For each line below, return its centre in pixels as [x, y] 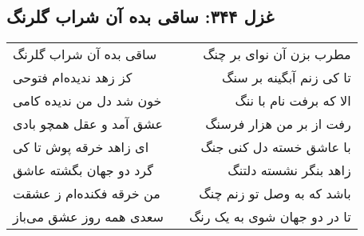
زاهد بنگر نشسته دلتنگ [289, 170]
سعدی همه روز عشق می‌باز [88, 217]
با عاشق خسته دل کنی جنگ [276, 147]
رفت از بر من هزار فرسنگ [278, 124]
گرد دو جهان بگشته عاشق [83, 170]
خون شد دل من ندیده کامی [87, 101]
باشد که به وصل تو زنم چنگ [275, 194]
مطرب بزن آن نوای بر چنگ [277, 54]
